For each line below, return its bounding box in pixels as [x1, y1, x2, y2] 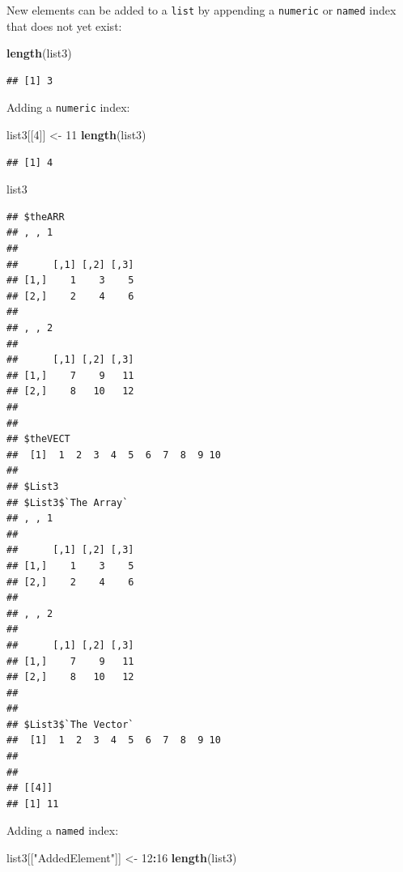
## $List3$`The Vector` [6, 718, 134, 730]
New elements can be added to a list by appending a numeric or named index [6, 2, 397, 18]
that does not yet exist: [6, 17, 122, 34]
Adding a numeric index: [6, 99, 130, 116]
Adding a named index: [6, 822, 119, 839]
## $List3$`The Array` [6, 496, 129, 508]
